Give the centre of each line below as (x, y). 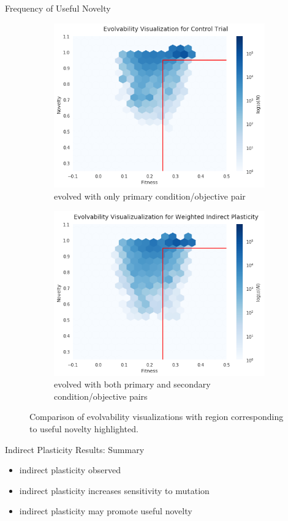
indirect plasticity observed (70, 470)
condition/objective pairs (101, 396)
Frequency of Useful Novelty (58, 8)
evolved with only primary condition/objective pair (150, 196)
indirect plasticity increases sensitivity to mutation (114, 490)
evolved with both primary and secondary (132, 384)
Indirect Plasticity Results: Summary (75, 449)
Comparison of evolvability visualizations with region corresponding (157, 417)
